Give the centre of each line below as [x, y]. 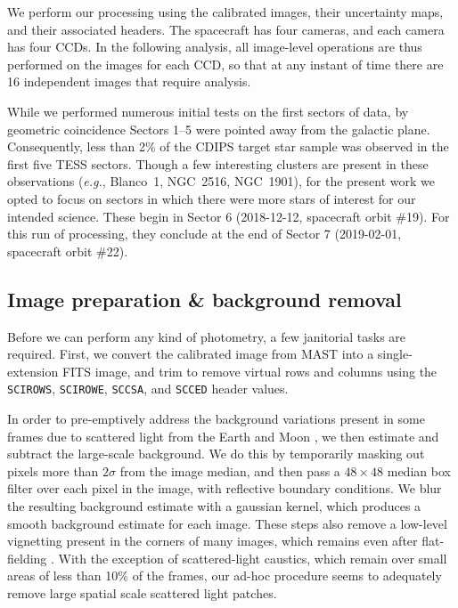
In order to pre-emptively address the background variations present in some [216, 418]
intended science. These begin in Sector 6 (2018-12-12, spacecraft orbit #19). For [229, 216]
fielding [27, 558]
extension [33, 371]
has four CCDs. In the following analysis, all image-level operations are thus [215, 47]
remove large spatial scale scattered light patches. [142, 592]
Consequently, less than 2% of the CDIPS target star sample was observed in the [228, 146]
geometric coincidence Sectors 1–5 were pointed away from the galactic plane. [219, 129]
